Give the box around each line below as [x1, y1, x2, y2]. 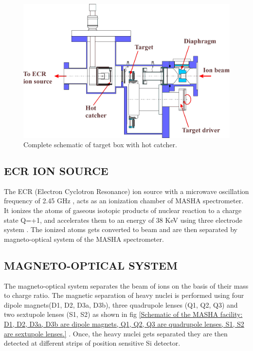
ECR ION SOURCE [4, 163, 108, 178]
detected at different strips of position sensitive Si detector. [4, 338, 181, 348]
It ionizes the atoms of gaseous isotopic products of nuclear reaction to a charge [4, 205, 242, 215]
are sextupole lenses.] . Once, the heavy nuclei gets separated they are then [4, 328, 228, 338]
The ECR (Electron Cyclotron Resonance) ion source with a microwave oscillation [4, 186, 249, 196]
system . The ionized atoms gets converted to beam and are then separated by [4, 224, 237, 234]
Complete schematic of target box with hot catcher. [23, 139, 177, 150]
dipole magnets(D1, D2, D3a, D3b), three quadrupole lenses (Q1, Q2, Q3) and [4, 299, 238, 310]
